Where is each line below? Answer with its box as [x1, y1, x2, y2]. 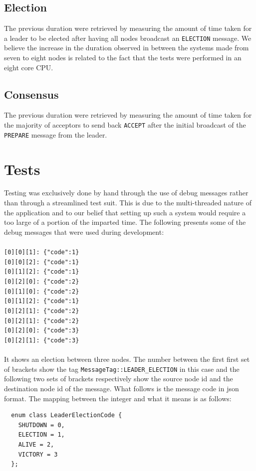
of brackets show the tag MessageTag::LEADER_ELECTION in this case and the [4, 363, 240, 374]
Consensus [4, 86, 59, 102]
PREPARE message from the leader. [4, 129, 107, 140]
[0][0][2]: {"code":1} [4, 258, 79, 266]
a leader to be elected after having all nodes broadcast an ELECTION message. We [4, 32, 252, 43]
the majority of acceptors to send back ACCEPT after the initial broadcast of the [4, 120, 246, 130]
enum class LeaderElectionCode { [11, 412, 122, 419]
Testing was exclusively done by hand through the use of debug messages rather [4, 187, 249, 198]
